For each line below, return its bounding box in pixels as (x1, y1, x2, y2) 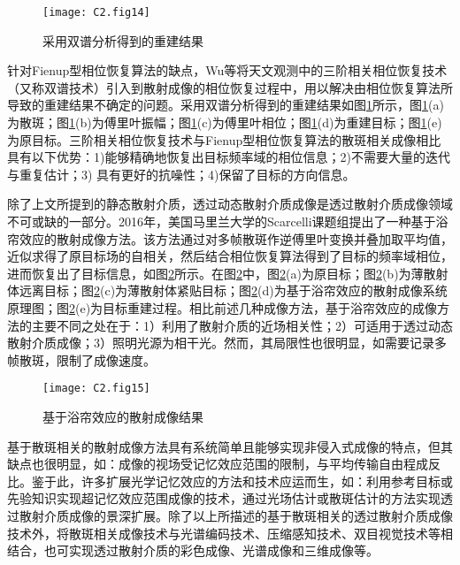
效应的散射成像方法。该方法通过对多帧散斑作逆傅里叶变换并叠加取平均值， (19, 229, 453, 248)
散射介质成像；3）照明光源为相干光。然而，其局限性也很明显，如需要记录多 (7, 333, 447, 352)
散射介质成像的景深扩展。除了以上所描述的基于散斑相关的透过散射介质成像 (19, 506, 453, 524)
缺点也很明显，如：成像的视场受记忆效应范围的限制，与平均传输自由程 (7, 454, 416, 473)
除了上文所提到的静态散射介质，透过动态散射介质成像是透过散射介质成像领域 (7, 195, 453, 213)
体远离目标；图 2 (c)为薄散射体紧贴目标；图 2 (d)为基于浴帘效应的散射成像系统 (7, 281, 448, 300)
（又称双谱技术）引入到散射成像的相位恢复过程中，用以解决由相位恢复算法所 (7, 78, 453, 96)
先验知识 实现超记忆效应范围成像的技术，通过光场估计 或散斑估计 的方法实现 (7, 489, 441, 508)
